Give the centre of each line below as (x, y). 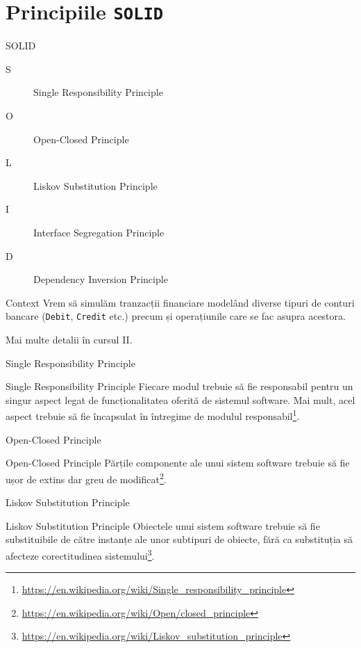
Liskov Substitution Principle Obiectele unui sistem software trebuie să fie (163, 525)
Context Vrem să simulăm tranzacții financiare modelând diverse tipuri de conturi (180, 302)
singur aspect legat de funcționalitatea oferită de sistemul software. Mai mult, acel (180, 399)
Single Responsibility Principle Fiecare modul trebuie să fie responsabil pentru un (179, 386)
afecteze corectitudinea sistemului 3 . (80, 554)
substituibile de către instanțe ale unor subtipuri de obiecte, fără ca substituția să (179, 539)
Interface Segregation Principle (99, 232)
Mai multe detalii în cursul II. (69, 340)
